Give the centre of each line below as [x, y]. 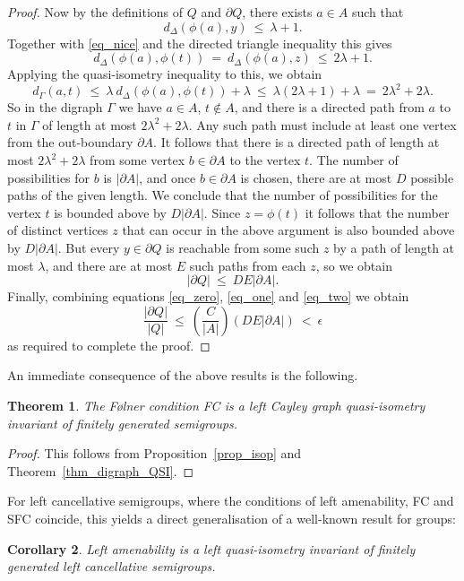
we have [140, 107]
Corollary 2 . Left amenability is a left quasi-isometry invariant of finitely [211, 548]
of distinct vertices [58, 230]
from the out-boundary [70, 142]
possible [432, 177]
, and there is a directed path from [329, 107]
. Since [222, 212]
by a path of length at [394, 248]
